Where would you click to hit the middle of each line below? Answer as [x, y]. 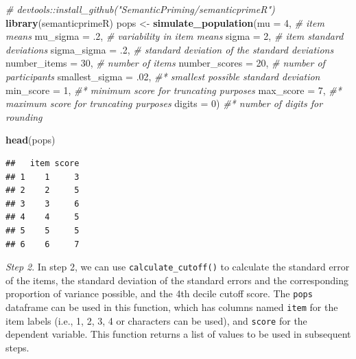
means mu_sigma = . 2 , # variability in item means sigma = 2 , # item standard [175, 36]
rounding [24, 116]
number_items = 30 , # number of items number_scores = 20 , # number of [165, 63]
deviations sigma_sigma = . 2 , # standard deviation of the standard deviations [170, 49]
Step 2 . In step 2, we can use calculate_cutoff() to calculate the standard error [178, 267]
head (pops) [31, 140]
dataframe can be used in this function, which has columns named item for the [172, 307]
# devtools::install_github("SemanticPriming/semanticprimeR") [140, 9]
